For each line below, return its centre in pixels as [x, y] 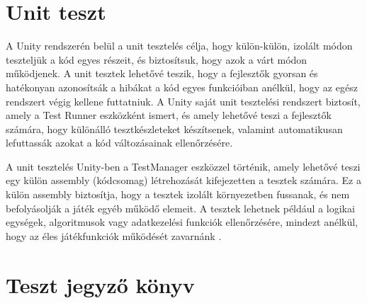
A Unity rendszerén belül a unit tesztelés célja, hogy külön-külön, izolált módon [179, 46]
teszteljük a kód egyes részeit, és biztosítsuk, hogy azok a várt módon [157, 59]
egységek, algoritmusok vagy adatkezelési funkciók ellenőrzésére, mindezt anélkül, [182, 222]
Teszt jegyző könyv [100, 284]
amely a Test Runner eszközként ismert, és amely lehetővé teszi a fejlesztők [169, 115]
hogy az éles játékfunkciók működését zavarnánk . [114, 235]
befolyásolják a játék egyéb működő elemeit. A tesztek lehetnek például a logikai [180, 208]
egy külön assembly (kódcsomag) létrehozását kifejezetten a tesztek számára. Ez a [183, 180]
